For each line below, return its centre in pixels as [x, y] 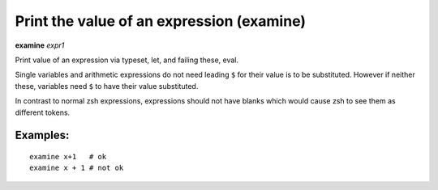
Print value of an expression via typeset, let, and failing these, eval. [127, 60]
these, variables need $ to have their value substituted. [107, 86]
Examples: [42, 135]
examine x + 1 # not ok [77, 168]
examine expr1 [40, 45]
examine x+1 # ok [68, 156]
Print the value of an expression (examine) [161, 21]
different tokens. [43, 112]
